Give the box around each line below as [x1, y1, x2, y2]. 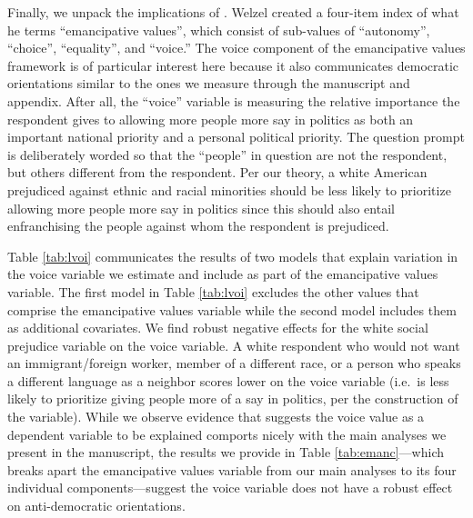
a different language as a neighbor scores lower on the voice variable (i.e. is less [7, 371, 449, 390]
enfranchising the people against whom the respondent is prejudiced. [7, 216, 389, 235]
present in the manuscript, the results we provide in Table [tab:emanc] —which [7, 443, 444, 462]
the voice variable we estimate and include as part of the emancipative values [7, 264, 438, 284]
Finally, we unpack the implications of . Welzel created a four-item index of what [7, 3, 459, 21]
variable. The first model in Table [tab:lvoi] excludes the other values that [7, 282, 419, 301]
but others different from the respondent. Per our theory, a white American [7, 163, 428, 182]
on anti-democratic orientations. [7, 496, 186, 515]
